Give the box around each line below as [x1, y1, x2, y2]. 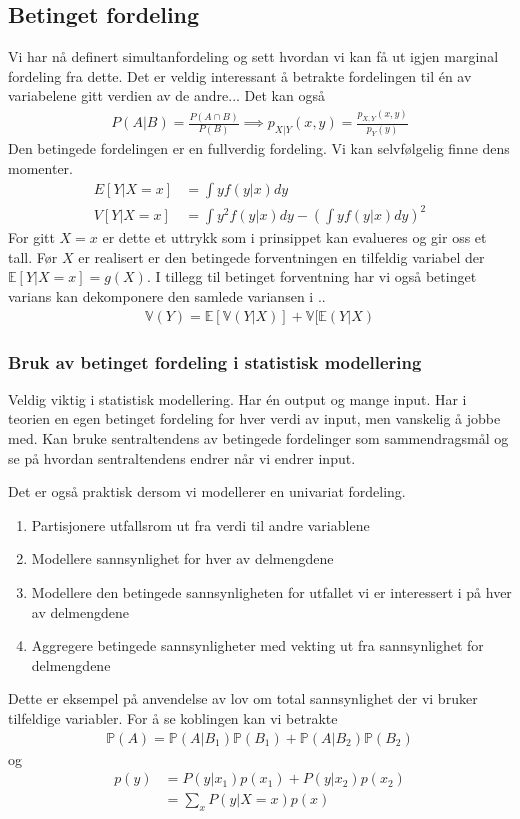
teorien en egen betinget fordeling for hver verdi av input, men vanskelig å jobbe [8, 408, 501, 429]
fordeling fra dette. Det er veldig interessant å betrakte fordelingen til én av [8, 65, 472, 86]
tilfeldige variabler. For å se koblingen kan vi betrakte [8, 707, 338, 728]
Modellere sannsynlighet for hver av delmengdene [31, 548, 334, 569]
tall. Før [8, 246, 58, 267]
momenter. [8, 158, 73, 179]
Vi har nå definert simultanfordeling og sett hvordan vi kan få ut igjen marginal [8, 46, 499, 67]
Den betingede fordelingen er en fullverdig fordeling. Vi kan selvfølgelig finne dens [8, 138, 510, 159]
